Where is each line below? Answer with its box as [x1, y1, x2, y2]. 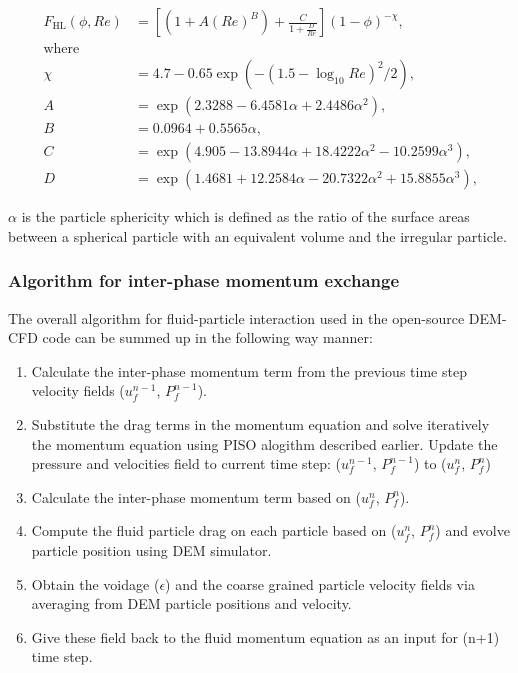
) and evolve [435, 520, 510, 541]
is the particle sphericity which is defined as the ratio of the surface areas [21, 206, 470, 227]
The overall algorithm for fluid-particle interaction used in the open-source [8, 307, 465, 328]
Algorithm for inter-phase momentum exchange [8, 268, 400, 293]
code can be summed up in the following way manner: [42, 327, 373, 348]
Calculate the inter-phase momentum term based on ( [31, 486, 361, 507]
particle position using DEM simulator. [31, 539, 272, 560]
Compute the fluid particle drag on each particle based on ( [31, 520, 397, 541]
